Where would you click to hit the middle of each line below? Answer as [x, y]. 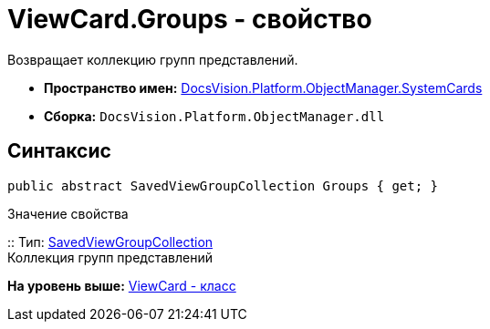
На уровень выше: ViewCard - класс [122, 285]
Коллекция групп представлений [110, 257]
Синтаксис [59, 151]
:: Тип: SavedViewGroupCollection [110, 242]
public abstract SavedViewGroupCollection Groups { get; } [223, 185]
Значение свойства [68, 213]
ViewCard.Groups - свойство [190, 19]
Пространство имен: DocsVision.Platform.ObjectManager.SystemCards [263, 87]
